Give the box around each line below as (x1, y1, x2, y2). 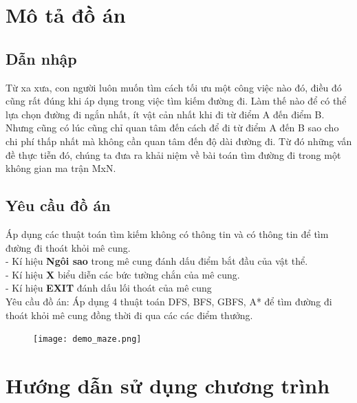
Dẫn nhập (6, 47, 77, 69)
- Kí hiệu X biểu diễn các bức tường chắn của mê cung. (6, 267, 240, 281)
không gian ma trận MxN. (6, 161, 116, 175)
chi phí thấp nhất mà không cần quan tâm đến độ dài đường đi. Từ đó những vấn (6, 133, 352, 148)
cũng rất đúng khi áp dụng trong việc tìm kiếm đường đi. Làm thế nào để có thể (6, 94, 347, 108)
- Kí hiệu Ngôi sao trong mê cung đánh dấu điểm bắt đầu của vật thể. (6, 254, 308, 268)
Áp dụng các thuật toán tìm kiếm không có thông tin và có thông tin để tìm (6, 226, 329, 241)
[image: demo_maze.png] (33, 334, 142, 345)
